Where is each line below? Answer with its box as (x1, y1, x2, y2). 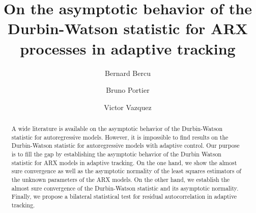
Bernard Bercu (105, 67, 151, 78)
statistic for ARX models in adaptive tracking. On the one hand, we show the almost (11, 158, 237, 167)
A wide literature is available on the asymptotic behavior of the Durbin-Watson (11, 124, 223, 133)
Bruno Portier (106, 85, 150, 95)
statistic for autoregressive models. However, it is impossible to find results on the (11, 132, 229, 141)
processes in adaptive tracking (20, 38, 236, 59)
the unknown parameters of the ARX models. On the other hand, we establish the (11, 175, 230, 184)
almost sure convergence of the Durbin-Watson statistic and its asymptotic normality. (11, 183, 239, 192)
